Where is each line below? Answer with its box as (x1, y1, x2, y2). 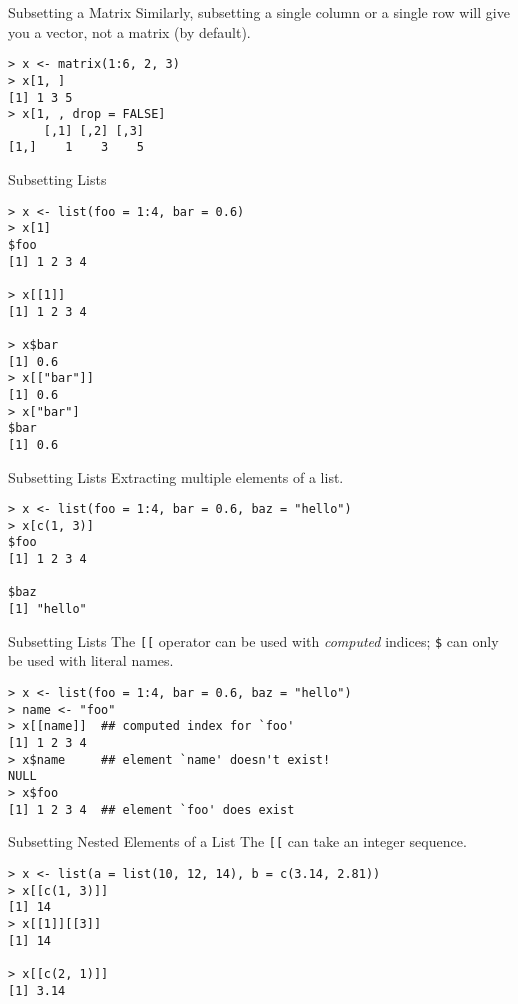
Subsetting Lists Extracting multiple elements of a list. (8, 466, 344, 487)
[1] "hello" (8, 602, 87, 617)
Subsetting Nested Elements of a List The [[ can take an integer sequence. (8, 831, 467, 852)
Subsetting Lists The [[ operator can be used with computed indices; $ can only (8, 630, 499, 651)
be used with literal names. (8, 650, 174, 671)
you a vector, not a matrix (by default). (8, 21, 251, 42)
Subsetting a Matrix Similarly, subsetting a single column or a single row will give (8, 2, 510, 22)
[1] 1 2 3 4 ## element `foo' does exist (8, 802, 295, 817)
